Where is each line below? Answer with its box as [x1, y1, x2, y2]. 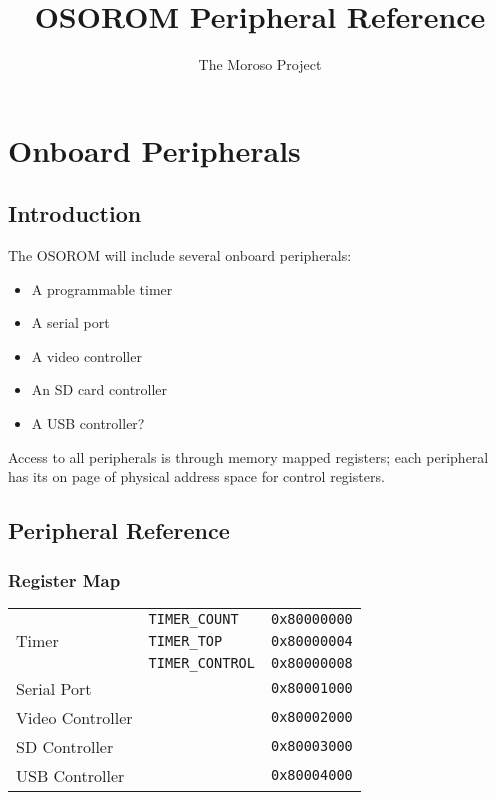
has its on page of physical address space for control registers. [8, 466, 385, 487]
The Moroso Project [198, 54, 322, 75]
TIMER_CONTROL [148, 654, 255, 671]
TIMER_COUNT [148, 610, 239, 627]
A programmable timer [31, 278, 173, 299]
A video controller [31, 345, 142, 366]
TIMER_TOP [148, 632, 223, 649]
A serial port [31, 312, 110, 333]
